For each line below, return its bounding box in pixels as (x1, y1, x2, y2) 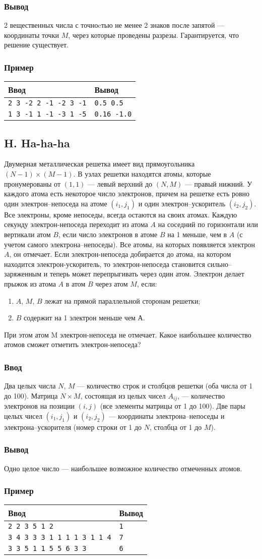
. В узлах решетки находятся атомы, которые (73, 169, 211, 179)
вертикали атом (4, 229, 51, 239)
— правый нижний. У (184, 178, 252, 189)
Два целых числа (4, 380, 56, 391)
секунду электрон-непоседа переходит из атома (4, 219, 148, 230)
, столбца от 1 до (149, 421, 202, 432)
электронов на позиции (4, 401, 75, 411)
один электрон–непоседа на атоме (4, 198, 107, 208)
